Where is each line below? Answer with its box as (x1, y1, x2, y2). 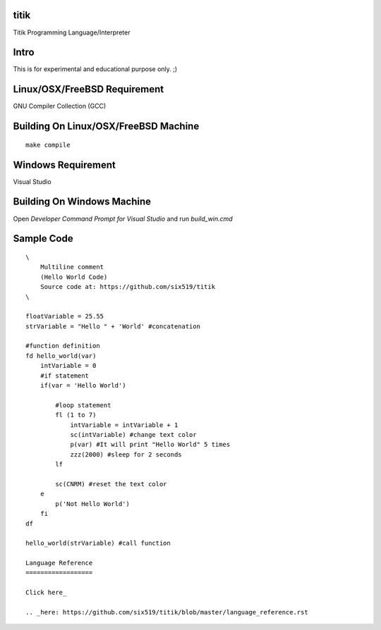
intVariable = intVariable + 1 (70, 421, 179, 429)
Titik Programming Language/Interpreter (13, 28, 131, 37)
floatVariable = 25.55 (25, 312, 104, 321)
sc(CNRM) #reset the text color (55, 480, 167, 488)
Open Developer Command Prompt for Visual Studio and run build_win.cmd (13, 214, 233, 223)
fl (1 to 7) (55, 411, 97, 419)
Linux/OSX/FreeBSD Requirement (13, 83, 164, 95)
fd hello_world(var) (25, 352, 97, 359)
